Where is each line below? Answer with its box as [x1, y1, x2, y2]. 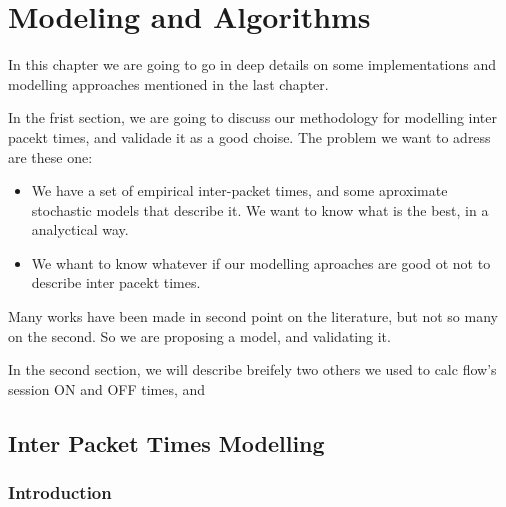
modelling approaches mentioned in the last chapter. [8, 73, 329, 94]
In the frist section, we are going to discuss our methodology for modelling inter [8, 107, 498, 128]
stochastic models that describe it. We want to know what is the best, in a [31, 199, 489, 220]
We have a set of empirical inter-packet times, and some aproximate [31, 180, 448, 201]
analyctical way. [31, 219, 129, 240]
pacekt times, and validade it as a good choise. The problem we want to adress [8, 126, 491, 147]
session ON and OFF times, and [8, 378, 206, 399]
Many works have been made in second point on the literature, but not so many [8, 306, 498, 327]
